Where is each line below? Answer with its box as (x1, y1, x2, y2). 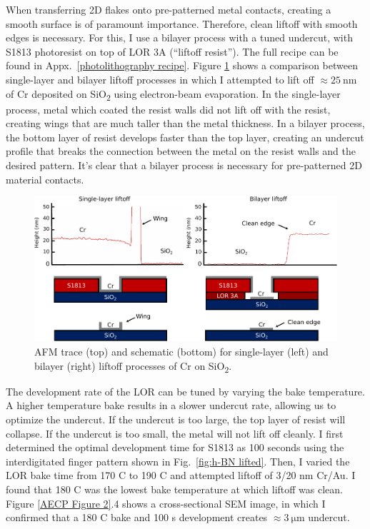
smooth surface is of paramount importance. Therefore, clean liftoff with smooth (6, 16, 358, 31)
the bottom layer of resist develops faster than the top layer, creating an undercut (6, 129, 364, 144)
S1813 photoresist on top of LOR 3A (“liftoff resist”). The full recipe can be (6, 44, 339, 59)
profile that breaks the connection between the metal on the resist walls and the (6, 143, 356, 158)
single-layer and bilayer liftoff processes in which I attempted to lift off (6, 71, 314, 86)
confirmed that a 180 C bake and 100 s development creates (6, 510, 268, 525)
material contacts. (6, 171, 84, 186)
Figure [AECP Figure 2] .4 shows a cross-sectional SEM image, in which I (6, 495, 326, 510)
